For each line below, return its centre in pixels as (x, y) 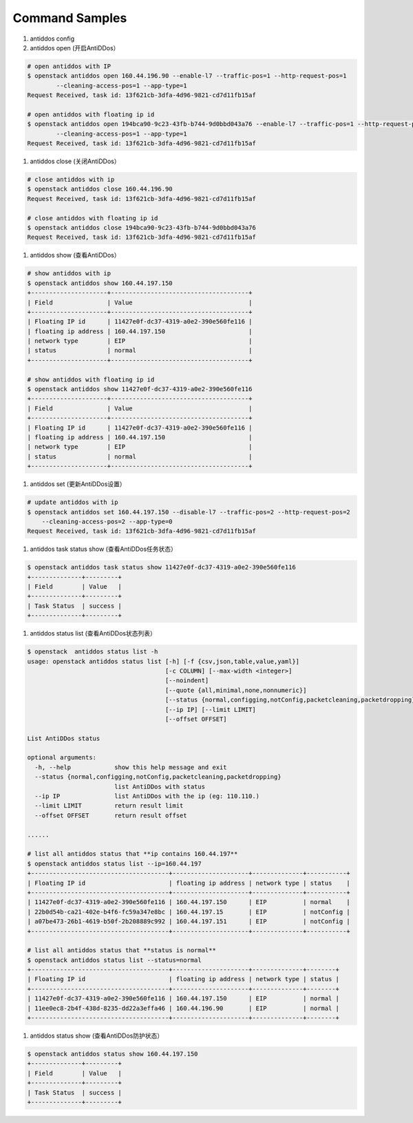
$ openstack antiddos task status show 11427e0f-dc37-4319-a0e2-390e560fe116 (161, 567)
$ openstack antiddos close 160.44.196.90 (100, 189)
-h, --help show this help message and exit (131, 767)
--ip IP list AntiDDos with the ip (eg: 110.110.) (147, 796)
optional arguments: (62, 758)
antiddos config (52, 39)
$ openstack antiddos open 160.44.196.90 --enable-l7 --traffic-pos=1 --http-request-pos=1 (187, 76)
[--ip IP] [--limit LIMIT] (210, 710)
